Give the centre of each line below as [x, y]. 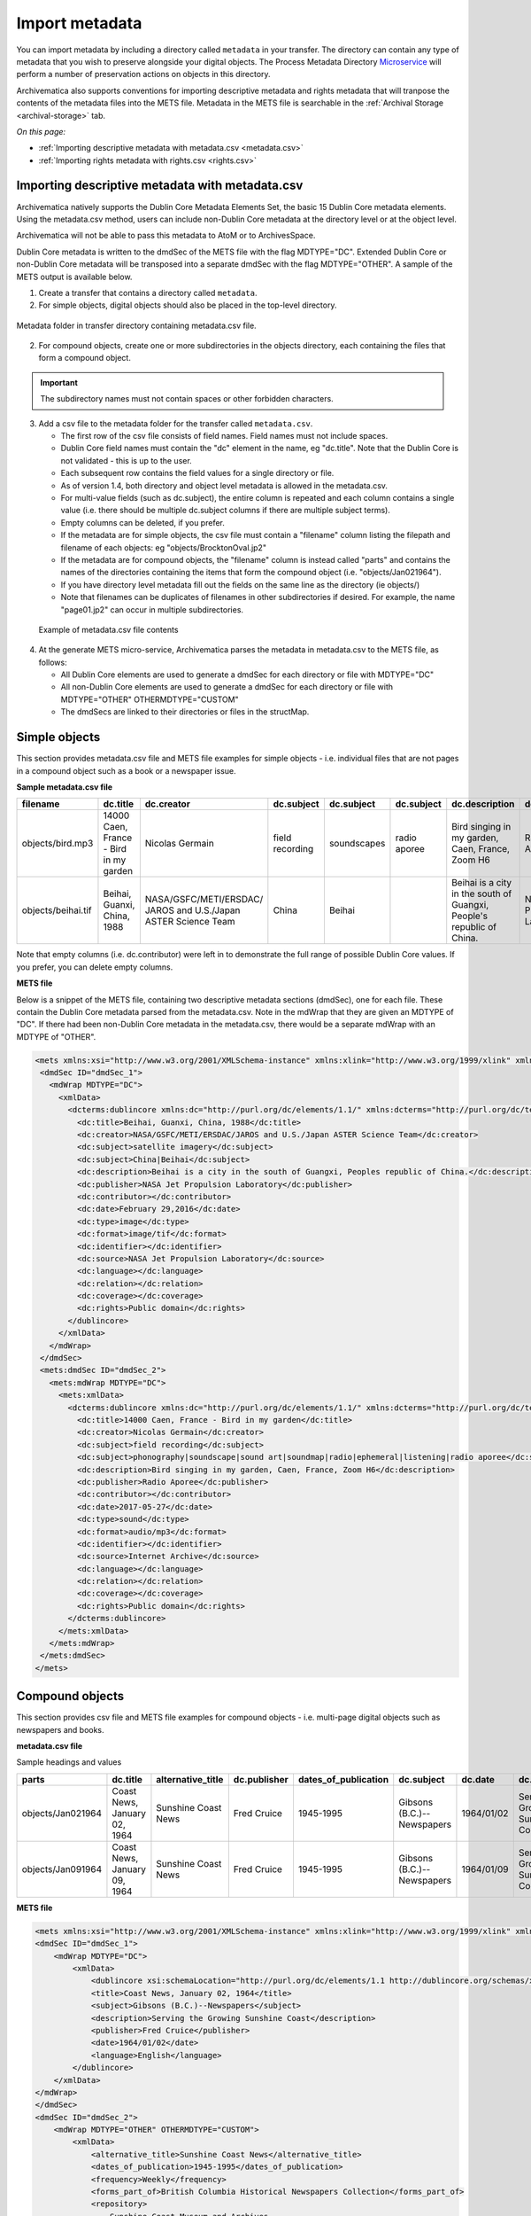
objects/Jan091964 [62, 1869]
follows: [53, 662]
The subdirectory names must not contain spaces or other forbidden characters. [187, 399]
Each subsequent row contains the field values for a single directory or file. [197, 473]
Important [59, 382]
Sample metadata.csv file [65, 787]
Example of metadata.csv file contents [108, 629]
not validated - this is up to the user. [126, 460]
